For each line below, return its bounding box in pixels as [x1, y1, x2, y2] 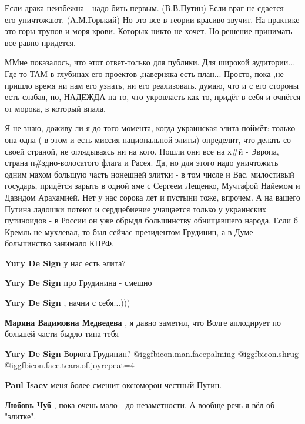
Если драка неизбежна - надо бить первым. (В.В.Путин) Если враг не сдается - [5, 2, 290, 14]
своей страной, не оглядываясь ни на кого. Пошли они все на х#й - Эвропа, [5, 145, 279, 157]
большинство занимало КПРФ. [5, 237, 115, 249]
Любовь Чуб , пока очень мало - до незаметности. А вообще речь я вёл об [5, 398, 275, 410]
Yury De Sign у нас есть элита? [5, 256, 126, 269]
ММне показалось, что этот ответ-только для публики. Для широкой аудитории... [5, 56, 296, 68]
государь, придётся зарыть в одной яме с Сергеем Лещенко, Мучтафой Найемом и [5, 179, 300, 192]
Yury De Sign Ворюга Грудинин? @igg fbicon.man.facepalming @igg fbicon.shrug [5, 347, 299, 359]
